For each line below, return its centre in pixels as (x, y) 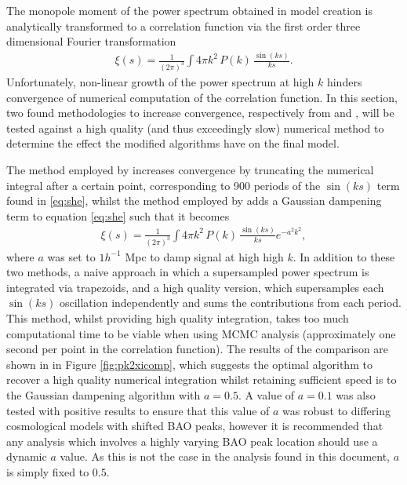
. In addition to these (344, 256)
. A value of (266, 395)
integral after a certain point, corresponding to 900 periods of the (164, 185)
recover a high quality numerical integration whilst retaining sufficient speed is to (202, 379)
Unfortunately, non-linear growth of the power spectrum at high (160, 82)
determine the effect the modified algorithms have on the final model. (173, 143)
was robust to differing (336, 410)
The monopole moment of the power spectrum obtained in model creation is (189, 10)
